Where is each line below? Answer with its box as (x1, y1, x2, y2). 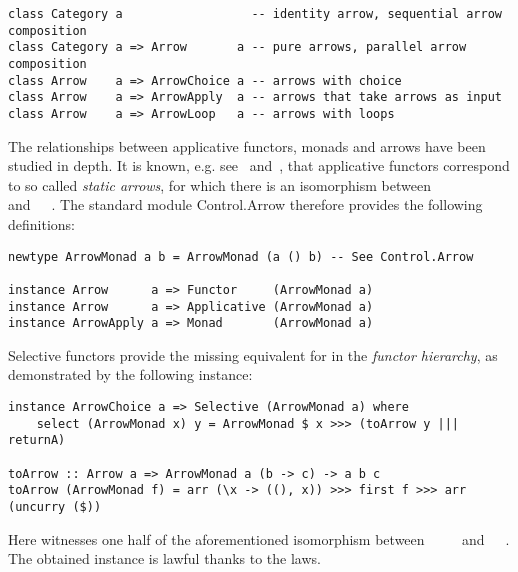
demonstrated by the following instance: (8, 364, 253, 385)
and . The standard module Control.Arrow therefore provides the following (8, 194, 483, 215)
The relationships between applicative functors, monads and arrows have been (8, 135, 486, 156)
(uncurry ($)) (8, 499, 102, 514)
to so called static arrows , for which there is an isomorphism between (8, 174, 431, 195)
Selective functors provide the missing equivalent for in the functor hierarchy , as (8, 344, 498, 365)
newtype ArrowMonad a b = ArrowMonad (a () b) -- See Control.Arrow (8, 249, 474, 264)
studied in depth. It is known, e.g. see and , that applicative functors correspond (8, 155, 510, 176)
